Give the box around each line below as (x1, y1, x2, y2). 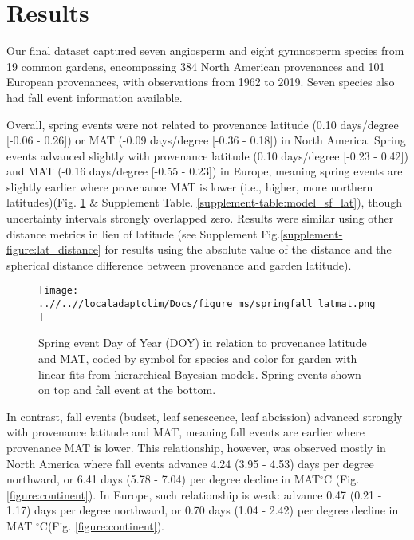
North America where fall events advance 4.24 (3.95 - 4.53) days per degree (6, 455, 374, 471)
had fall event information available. (6, 89, 183, 105)
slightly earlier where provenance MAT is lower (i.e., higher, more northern (6, 178, 373, 195)
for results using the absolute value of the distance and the (104, 241, 392, 258)
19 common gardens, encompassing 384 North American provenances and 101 (6, 57, 385, 74)
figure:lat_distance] (6, 241, 101, 258)
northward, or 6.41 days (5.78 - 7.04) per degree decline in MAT (6, 471, 321, 487)
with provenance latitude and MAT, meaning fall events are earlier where (6, 424, 365, 440)
